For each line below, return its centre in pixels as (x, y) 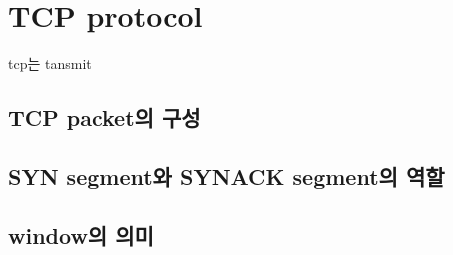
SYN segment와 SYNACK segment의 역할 (226, 175)
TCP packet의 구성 (104, 117)
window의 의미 (81, 234)
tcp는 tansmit (50, 63)
